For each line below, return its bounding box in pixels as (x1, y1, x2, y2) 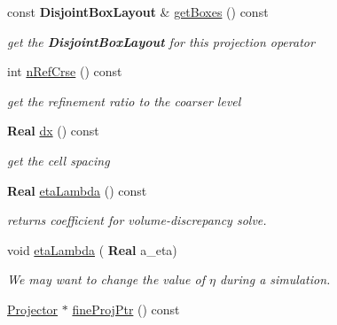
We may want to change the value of (7, 270, 205, 289)
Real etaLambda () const (7, 181, 147, 199)
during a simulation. (219, 270, 331, 289)
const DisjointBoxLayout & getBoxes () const (7, 3, 269, 20)
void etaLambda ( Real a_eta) (7, 240, 177, 259)
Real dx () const (7, 121, 99, 140)
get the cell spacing (7, 151, 110, 169)
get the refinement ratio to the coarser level (7, 91, 241, 110)
